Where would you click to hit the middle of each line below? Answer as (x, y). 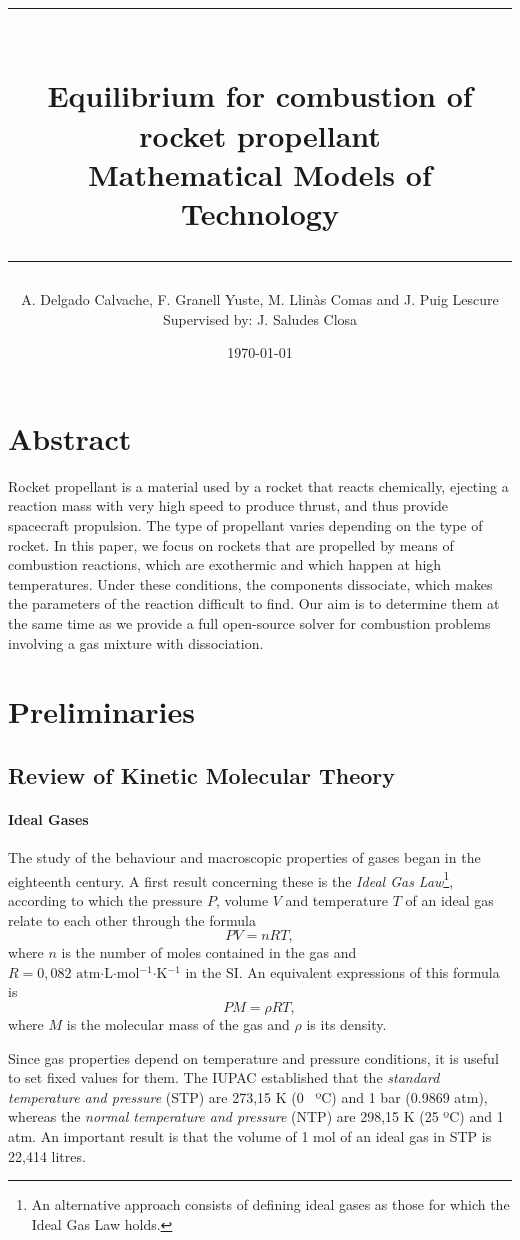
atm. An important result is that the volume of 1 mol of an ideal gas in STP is (250, 1135)
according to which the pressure (105, 899)
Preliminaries (101, 711)
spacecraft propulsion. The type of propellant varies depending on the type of (245, 525)
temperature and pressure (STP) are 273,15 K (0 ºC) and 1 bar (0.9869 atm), (248, 1096)
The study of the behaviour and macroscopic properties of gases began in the (244, 857)
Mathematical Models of (260, 173)
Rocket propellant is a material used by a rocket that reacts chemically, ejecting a (258, 485)
